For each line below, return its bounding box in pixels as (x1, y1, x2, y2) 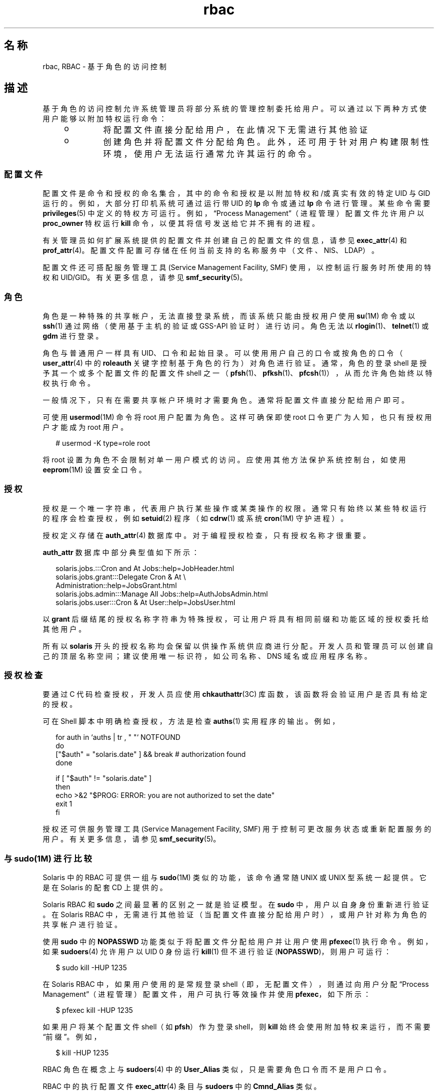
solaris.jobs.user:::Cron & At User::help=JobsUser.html (55, 598, 235, 607)
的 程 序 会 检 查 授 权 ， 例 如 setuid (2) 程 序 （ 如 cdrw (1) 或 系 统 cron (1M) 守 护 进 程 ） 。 (42, 513, 348, 522)
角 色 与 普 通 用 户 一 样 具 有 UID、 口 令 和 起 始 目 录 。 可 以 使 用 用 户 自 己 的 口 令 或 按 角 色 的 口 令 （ (42, 348, 403, 357)
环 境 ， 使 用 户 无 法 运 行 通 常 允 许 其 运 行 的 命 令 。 (103, 149, 316, 159)
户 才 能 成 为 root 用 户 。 (42, 422, 128, 431)
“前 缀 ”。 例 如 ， (42, 1032, 101, 1041)
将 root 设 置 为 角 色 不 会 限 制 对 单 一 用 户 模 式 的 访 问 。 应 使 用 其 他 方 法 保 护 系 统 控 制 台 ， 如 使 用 (42, 455, 406, 464)
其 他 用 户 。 (42, 624, 86, 633)
